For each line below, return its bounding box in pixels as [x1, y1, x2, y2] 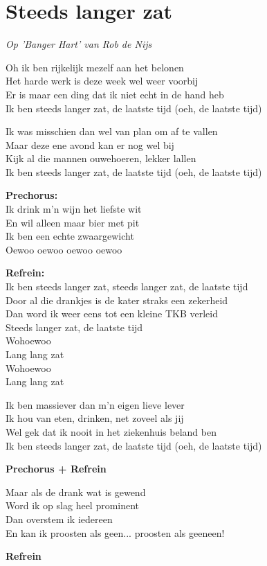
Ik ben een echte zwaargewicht [6, 229, 134, 243]
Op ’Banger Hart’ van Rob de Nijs [6, 37, 152, 51]
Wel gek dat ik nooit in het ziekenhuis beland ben [6, 424, 217, 439]
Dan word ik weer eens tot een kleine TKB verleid [6, 306, 218, 321]
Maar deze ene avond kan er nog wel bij [6, 137, 174, 152]
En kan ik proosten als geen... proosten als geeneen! [6, 525, 225, 540]
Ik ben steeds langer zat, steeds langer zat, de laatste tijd [6, 279, 248, 294]
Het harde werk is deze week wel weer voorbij [6, 73, 199, 88]
